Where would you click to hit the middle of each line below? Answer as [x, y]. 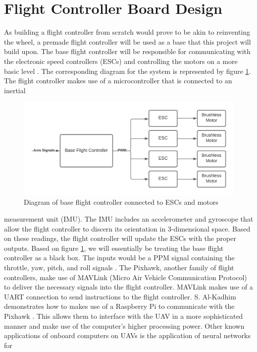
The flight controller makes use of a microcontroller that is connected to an [118, 81]
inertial [15, 90]
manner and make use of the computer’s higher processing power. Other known [124, 325]
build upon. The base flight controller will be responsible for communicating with [127, 51]
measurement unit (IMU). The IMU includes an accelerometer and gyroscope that [129, 219]
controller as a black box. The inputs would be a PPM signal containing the [119, 258]
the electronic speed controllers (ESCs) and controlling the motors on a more [121, 61]
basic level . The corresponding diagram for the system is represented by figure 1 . [128, 71]
